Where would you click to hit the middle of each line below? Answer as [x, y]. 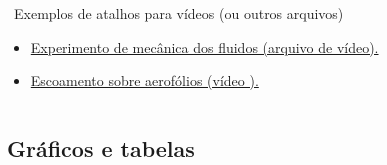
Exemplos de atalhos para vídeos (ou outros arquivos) [178, 13]
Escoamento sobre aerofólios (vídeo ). [144, 80]
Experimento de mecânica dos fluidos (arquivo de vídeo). [204, 46]
